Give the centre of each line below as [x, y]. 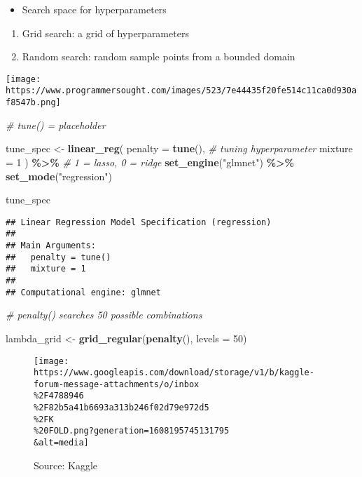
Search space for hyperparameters [94, 9]
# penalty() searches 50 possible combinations [104, 315]
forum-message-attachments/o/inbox [117, 384]
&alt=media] [61, 443]
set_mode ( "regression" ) [59, 176]
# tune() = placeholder [56, 125]
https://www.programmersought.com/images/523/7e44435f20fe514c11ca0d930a [181, 91]
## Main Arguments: [51, 246]
